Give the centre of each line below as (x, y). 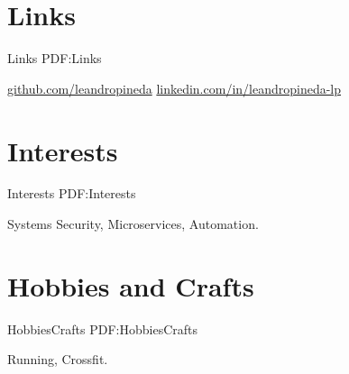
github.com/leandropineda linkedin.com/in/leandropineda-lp (174, 88)
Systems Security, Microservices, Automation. (133, 224)
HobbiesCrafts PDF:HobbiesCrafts (103, 328)
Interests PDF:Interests (72, 193)
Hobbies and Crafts (131, 285)
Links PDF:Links (55, 58)
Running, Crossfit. (58, 359)
